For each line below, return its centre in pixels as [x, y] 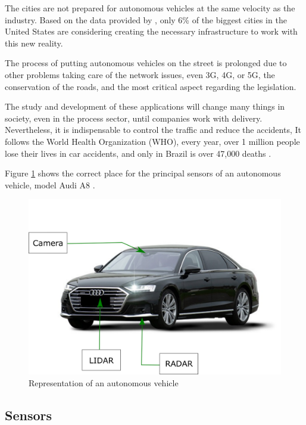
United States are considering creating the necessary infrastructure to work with [151, 31]
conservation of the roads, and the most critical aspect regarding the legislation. [151, 86]
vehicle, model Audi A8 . [50, 184]
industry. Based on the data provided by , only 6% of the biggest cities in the [146, 19]
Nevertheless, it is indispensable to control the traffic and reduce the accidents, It [153, 130]
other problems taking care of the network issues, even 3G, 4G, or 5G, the [140, 74]
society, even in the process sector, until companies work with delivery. [134, 118]
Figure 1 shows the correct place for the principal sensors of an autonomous [143, 173]
